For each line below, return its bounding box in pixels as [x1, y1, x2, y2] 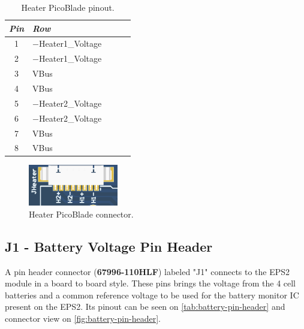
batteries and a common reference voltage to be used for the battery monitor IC [5, 288, 299, 301]
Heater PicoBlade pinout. [21, 1, 115, 13]
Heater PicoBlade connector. [29, 207, 134, 220]
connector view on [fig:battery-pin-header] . [5, 312, 161, 325]
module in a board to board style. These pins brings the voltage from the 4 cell [5, 277, 296, 289]
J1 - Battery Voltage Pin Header [5, 237, 213, 255]
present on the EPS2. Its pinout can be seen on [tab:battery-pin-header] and [5, 300, 285, 313]
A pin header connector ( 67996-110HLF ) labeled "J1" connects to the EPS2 [5, 265, 290, 277]
